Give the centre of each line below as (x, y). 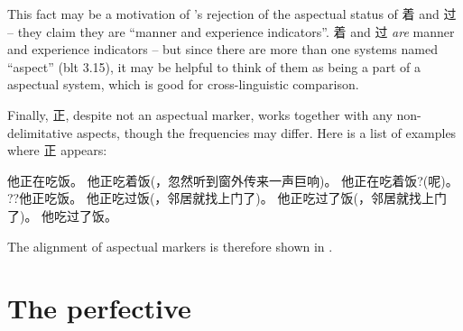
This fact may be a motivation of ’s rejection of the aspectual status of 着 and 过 (232, 14)
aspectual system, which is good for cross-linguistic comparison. (183, 84)
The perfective (99, 308)
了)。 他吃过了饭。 (63, 215)
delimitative (40, 132)
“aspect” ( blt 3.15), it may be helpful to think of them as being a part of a (214, 66)
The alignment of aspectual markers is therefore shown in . (170, 246)
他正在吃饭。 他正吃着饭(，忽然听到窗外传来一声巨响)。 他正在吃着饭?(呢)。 (233, 180)
